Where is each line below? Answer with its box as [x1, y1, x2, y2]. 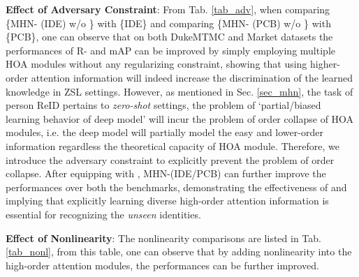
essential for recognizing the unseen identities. [6, 207, 201, 221]
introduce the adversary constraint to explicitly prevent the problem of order [6, 152, 335, 167]
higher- [310, 57, 340, 71]
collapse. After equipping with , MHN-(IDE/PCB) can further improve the [6, 166, 326, 181]
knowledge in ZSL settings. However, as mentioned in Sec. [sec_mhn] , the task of [6, 84, 353, 98]
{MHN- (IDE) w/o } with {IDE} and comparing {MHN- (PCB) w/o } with [6, 15, 331, 30]
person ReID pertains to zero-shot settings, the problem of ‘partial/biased [6, 98, 321, 112]
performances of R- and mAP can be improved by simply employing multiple [6, 43, 335, 57]
